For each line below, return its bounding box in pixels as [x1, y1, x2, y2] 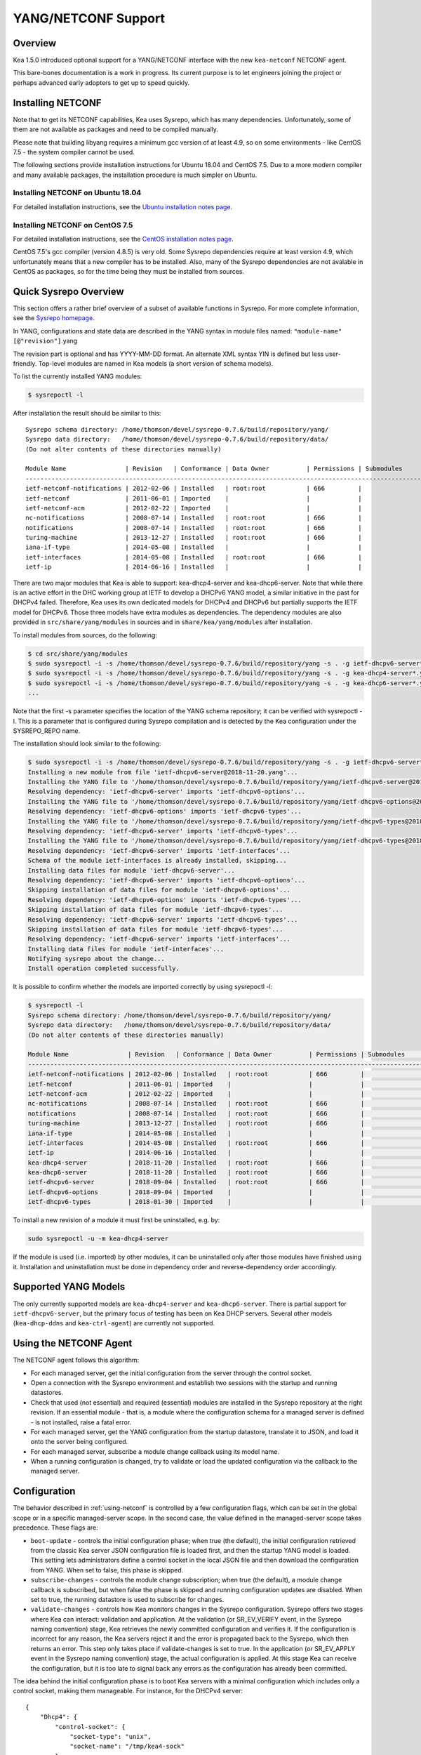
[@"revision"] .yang [13, 337, 78, 345]
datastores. [30, 1389, 63, 1397]
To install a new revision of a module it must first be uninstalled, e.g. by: [13, 1216, 220, 1224]
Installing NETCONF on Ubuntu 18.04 [13, 188, 142, 198]
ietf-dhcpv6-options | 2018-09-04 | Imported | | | [27, 1188, 365, 1196]
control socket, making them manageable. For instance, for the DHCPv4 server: [13, 1687, 243, 1695]
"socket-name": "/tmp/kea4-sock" [69, 1742, 185, 1751]
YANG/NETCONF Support [13, 11, 165, 26]
